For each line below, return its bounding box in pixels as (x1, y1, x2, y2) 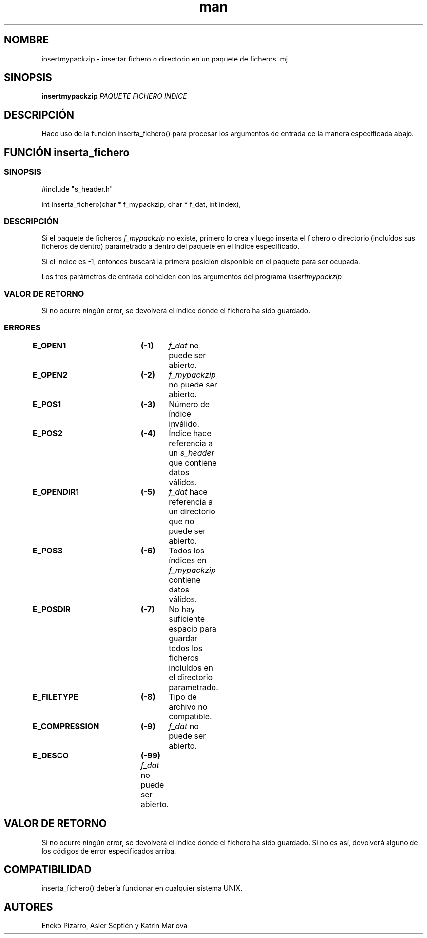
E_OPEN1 (33, 340, 66, 350)
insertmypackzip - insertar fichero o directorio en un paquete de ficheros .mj (41, 54, 288, 63)
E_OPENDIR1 (33, 487, 79, 497)
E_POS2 (33, 428, 63, 438)
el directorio (169, 672, 213, 682)
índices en (169, 555, 207, 565)
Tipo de (169, 692, 197, 702)
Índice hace (169, 428, 212, 438)
